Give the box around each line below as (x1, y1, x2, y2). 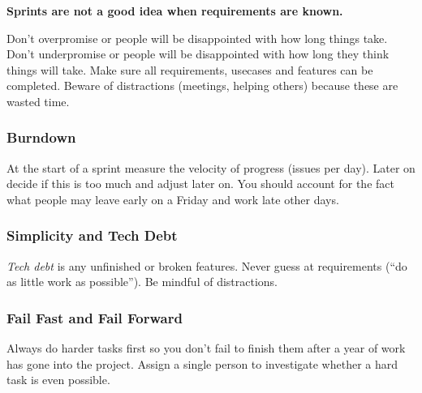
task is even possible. (6, 371, 110, 388)
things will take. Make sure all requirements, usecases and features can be (6, 61, 373, 78)
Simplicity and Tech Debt (6, 225, 178, 246)
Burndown (6, 127, 76, 147)
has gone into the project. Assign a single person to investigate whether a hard (6, 355, 398, 372)
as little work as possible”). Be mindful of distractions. (6, 273, 278, 290)
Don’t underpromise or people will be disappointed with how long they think (6, 45, 390, 62)
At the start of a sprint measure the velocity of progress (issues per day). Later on (6, 159, 416, 176)
